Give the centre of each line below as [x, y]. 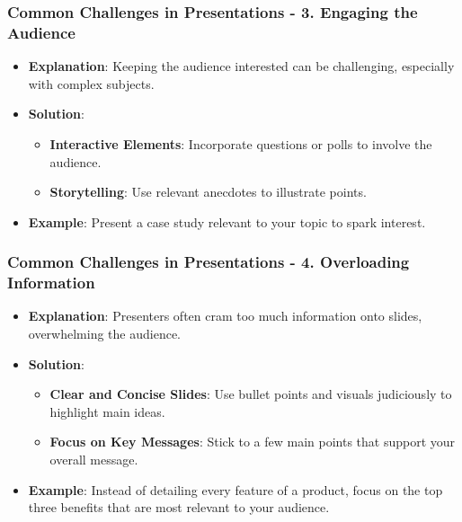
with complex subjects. [91, 83]
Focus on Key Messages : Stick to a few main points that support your [253, 442]
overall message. [94, 459]
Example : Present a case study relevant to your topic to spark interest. [227, 221]
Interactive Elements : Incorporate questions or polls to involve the [241, 143]
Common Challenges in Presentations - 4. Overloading [209, 262]
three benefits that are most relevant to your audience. [179, 507]
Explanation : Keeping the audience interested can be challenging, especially [241, 66]
